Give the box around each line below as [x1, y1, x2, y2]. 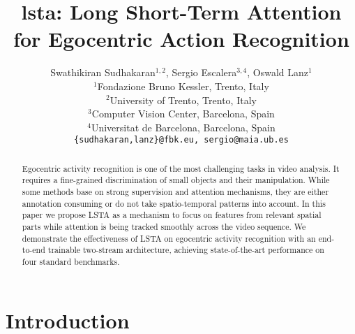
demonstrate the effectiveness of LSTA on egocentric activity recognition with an [22, 232, 316, 244]
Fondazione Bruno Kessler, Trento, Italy [97, 78, 269, 93]
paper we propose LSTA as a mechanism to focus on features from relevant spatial [22, 209, 322, 221]
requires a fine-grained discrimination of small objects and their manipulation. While [22, 174, 330, 186]
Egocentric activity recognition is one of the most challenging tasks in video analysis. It [22, 162, 340, 174]
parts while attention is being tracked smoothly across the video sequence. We [22, 221, 306, 233]
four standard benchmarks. [22, 255, 120, 267]
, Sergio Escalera [165, 65, 237, 80]
